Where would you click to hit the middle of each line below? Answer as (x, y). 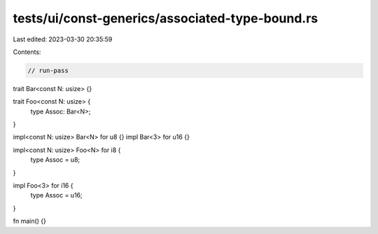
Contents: (27, 52)
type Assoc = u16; (57, 195)
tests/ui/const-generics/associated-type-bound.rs (166, 18)
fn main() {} (30, 221)
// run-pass (48, 70)
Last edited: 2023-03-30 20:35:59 (63, 39)
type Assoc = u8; (55, 160)
